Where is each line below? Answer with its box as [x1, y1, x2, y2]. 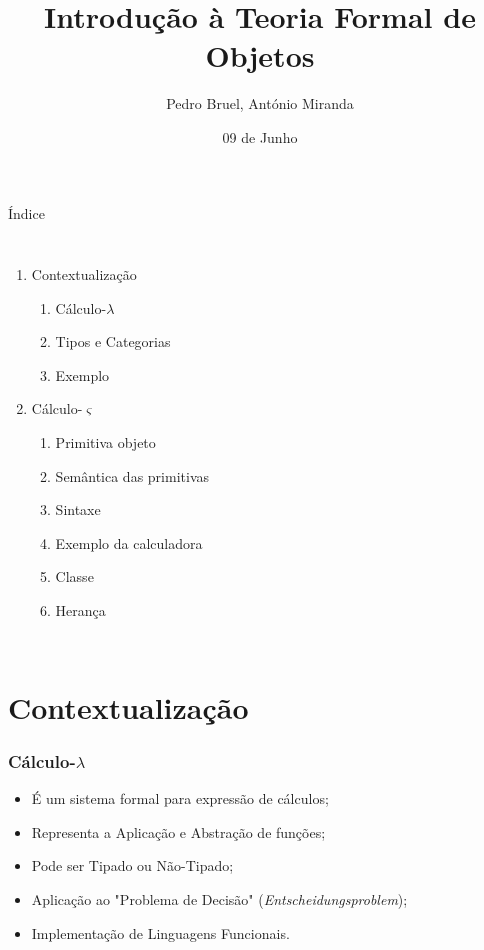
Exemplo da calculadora [55, 532, 203, 553]
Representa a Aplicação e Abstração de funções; [31, 821, 326, 842]
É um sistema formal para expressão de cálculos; [31, 788, 329, 809]
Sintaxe [55, 499, 101, 520]
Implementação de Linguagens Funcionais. [31, 922, 290, 943]
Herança [55, 600, 106, 621]
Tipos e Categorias [55, 331, 171, 352]
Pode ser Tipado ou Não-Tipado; [31, 855, 234, 876]
